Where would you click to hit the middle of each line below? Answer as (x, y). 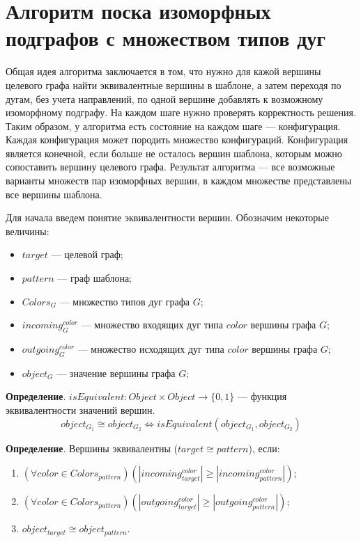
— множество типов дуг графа (125, 301)
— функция (262, 396)
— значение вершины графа (116, 373)
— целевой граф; (87, 254)
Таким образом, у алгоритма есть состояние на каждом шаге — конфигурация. (173, 126)
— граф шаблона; (95, 278)
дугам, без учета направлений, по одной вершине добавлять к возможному (164, 98)
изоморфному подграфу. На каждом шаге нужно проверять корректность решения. (181, 112)
